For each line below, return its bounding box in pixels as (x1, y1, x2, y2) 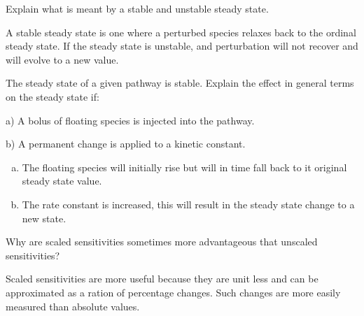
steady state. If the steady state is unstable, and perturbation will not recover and (6, 38, 358, 53)
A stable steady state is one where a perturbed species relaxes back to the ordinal (6, 24, 356, 39)
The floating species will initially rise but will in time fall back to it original (22, 159, 347, 174)
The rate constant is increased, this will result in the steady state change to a (22, 196, 355, 211)
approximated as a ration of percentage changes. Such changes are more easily (6, 285, 341, 299)
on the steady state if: (6, 89, 99, 103)
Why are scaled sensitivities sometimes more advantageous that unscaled (6, 234, 318, 249)
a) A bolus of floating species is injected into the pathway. (6, 113, 255, 127)
